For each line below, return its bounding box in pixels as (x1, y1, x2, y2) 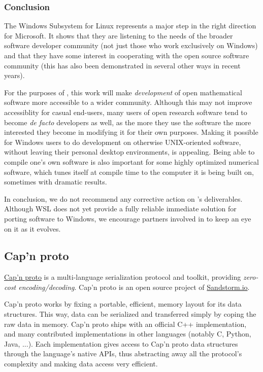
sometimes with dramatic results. (4, 176, 107, 187)
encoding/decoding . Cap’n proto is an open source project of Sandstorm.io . (18, 281, 250, 292)
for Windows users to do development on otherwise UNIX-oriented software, (4, 136, 241, 147)
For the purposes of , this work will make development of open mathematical (4, 87, 242, 97)
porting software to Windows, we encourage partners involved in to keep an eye (4, 213, 251, 224)
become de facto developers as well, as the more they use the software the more (4, 117, 251, 127)
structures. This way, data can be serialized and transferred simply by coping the (4, 309, 256, 319)
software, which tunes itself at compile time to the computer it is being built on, (4, 166, 254, 177)
